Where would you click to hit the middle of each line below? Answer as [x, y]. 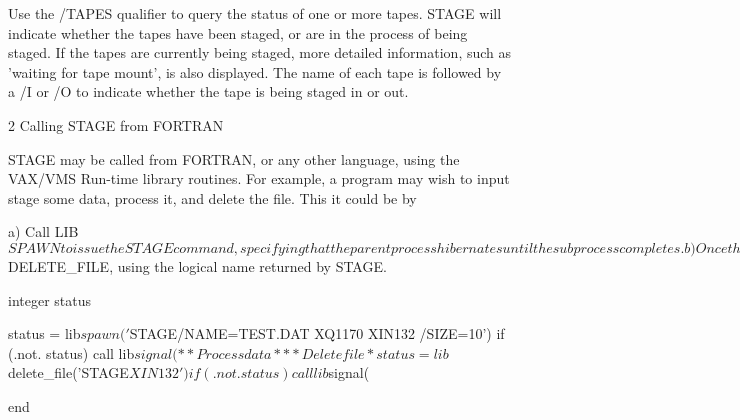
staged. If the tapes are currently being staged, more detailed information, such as [260, 52]
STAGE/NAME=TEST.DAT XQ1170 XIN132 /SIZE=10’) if [317, 333]
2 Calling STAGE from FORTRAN [116, 124]
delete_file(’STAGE [68, 372]
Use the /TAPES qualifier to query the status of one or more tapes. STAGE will [255, 13]
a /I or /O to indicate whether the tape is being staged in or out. [208, 91]
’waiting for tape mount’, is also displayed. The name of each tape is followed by [255, 71]
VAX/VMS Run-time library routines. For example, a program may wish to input [259, 178]
